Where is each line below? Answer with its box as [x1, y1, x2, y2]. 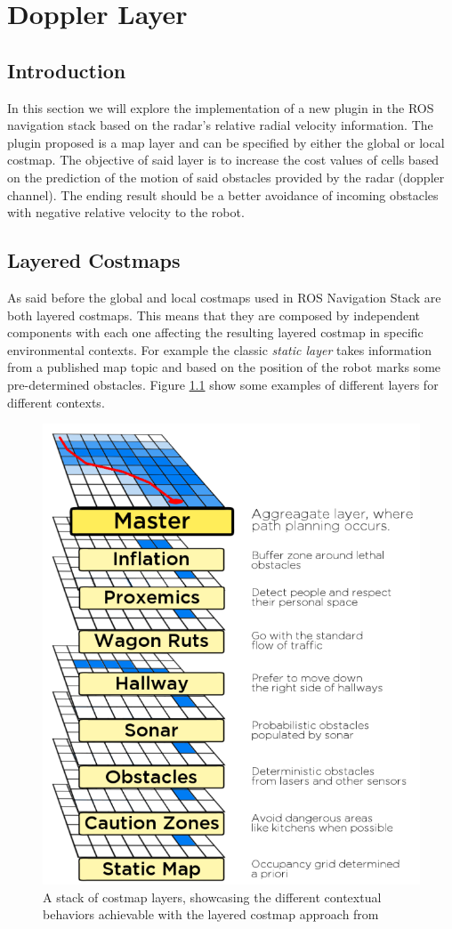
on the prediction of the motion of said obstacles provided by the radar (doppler [7, 167, 445, 186]
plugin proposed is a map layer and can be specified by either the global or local [7, 133, 445, 151]
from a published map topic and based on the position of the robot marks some [7, 358, 441, 376]
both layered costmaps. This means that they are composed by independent [7, 305, 421, 324]
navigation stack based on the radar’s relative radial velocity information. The [7, 116, 433, 134]
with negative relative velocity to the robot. [7, 203, 245, 222]
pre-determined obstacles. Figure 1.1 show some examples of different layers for [7, 375, 439, 393]
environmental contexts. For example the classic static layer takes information [7, 340, 432, 359]
